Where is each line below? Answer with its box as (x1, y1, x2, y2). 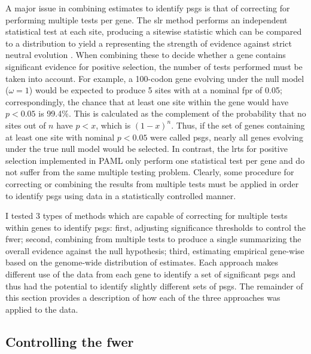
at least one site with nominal (5, 130, 115, 143)
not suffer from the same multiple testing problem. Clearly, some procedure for (5, 166, 294, 178)
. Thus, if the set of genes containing (171, 118, 305, 131)
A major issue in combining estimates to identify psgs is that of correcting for (5, 2, 290, 14)
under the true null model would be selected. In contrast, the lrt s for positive (5, 142, 288, 155)
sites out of (5, 118, 46, 131)
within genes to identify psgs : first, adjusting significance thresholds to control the (5, 221, 306, 233)
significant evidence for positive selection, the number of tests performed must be (5, 60, 303, 72)
